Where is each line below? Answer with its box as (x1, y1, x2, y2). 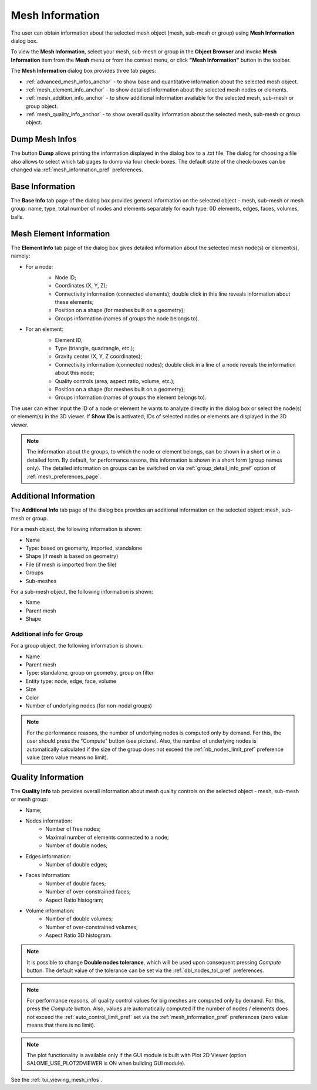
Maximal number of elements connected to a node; (45, 834, 169, 841)
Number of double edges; (45, 861, 108, 868)
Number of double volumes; (45, 915, 113, 922)
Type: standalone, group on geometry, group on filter (25, 669, 154, 676)
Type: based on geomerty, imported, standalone (25, 544, 143, 551)
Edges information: (25, 852, 72, 859)
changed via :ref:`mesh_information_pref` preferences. (11, 166, 143, 173)
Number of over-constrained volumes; (45, 923, 138, 930)
